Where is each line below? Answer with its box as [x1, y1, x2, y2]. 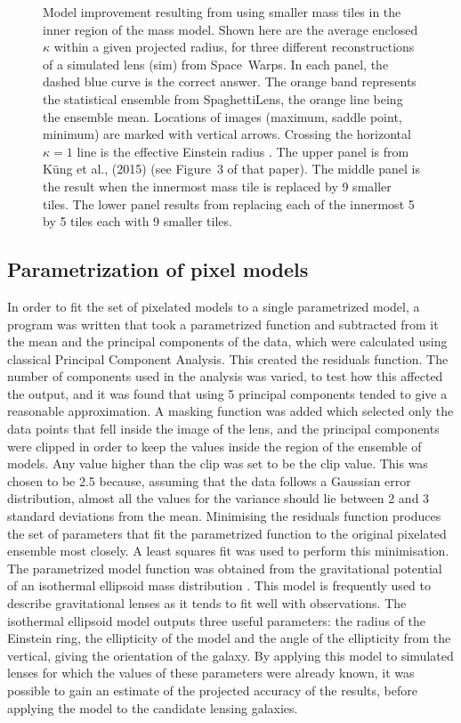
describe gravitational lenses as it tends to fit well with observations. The [7, 594, 407, 613]
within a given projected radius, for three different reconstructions [53, 37, 415, 56]
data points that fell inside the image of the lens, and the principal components [7, 419, 440, 438]
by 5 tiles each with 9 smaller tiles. [43, 212, 232, 231]
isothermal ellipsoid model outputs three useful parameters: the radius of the [7, 611, 426, 630]
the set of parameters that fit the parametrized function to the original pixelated [7, 524, 447, 542]
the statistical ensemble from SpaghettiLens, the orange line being [43, 89, 403, 108]
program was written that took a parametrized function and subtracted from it [7, 314, 439, 333]
